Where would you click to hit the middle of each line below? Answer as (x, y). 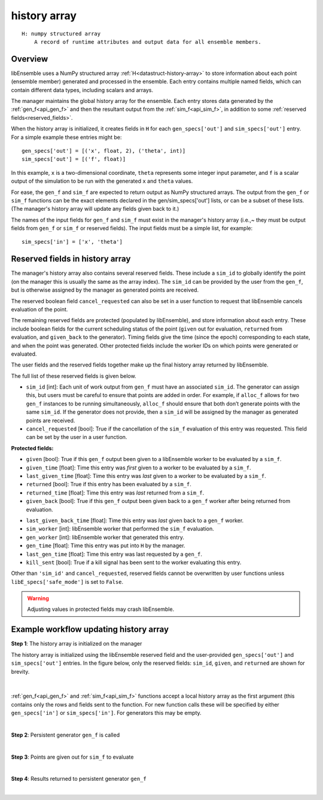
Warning (38, 598)
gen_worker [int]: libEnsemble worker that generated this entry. (105, 537)
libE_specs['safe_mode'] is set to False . (67, 581)
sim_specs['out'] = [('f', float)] (74, 159)
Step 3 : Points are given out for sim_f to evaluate (72, 757)
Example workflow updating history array (90, 630)
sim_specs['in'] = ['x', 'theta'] (72, 242)
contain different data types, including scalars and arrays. (82, 90)
